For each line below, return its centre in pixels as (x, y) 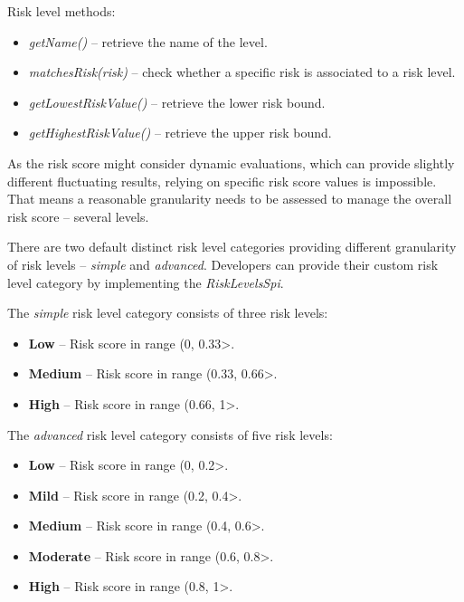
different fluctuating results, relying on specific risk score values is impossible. (222, 181)
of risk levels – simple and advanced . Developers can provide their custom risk (223, 264)
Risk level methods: (62, 11)
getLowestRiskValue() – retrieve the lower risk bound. (177, 102)
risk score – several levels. (78, 216)
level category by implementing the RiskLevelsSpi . (146, 282)
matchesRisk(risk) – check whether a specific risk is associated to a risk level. (242, 72)
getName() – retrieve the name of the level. (148, 41)
